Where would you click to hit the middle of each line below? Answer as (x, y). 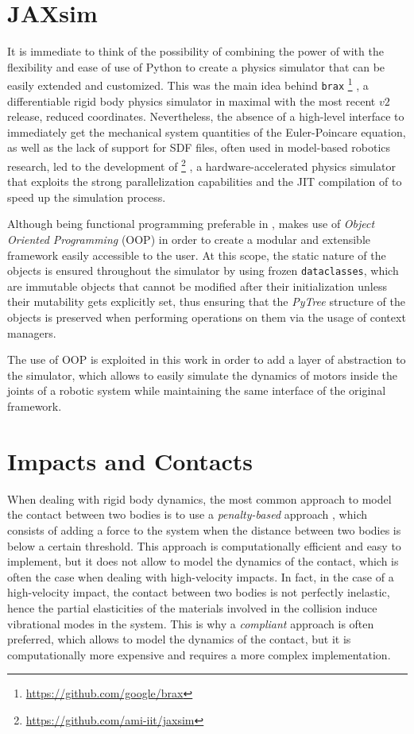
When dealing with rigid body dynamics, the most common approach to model (199, 498)
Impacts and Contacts (130, 460)
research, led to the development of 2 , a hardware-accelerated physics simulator (201, 165)
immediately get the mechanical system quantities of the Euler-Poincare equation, (207, 131)
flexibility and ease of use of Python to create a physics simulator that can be (196, 66)
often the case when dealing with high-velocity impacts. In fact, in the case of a (201, 576)
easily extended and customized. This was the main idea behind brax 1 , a (188, 84)
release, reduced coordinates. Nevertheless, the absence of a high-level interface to (206, 116)
